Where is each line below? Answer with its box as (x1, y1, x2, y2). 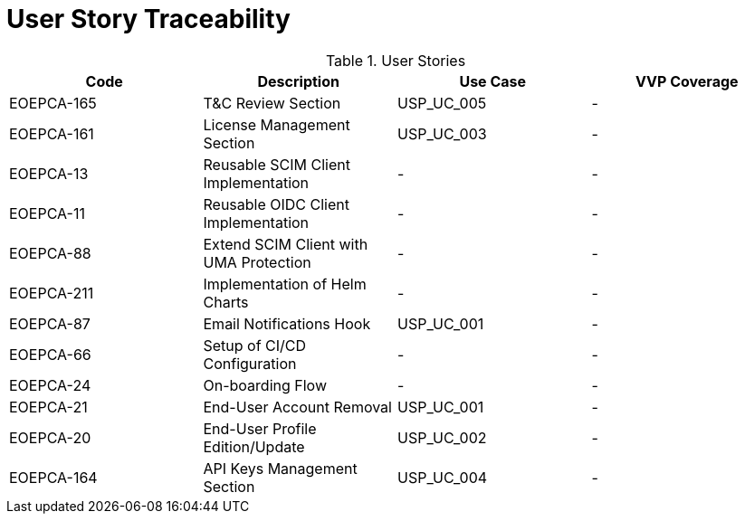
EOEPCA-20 (9, 428, 91, 447)
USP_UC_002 (397, 428, 487, 447)
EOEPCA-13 (9, 164, 89, 183)
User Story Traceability (6, 4, 291, 34)
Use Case (459, 71, 527, 90)
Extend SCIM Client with (203, 234, 368, 253)
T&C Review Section (203, 93, 341, 112)
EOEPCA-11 (9, 204, 85, 223)
